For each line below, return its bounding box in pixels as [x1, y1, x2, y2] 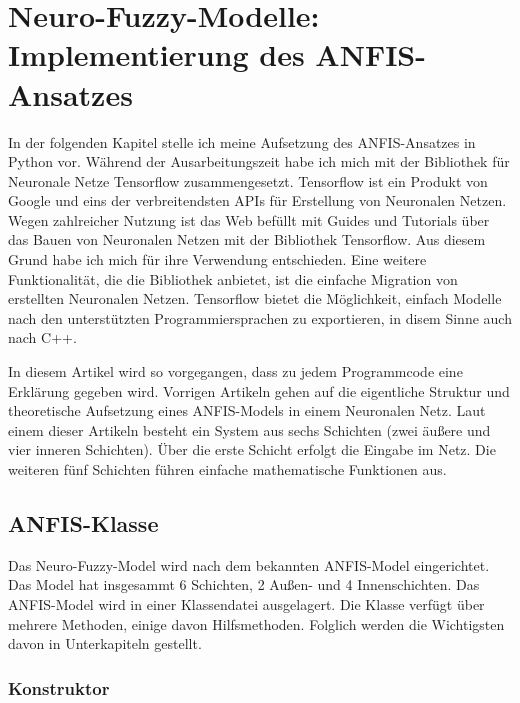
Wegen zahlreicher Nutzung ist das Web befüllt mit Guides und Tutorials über [8, 209, 490, 230]
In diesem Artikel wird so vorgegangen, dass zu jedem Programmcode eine [8, 361, 463, 382]
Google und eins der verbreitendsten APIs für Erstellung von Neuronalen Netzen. [8, 190, 507, 211]
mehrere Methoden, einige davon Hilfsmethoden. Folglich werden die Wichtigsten [8, 613, 505, 634]
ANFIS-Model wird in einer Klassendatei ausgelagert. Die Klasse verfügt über [8, 593, 485, 614]
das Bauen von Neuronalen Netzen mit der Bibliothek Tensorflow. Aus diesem [8, 229, 486, 250]
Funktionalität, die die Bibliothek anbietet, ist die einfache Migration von [8, 268, 458, 289]
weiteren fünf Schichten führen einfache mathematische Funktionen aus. [8, 459, 447, 479]
